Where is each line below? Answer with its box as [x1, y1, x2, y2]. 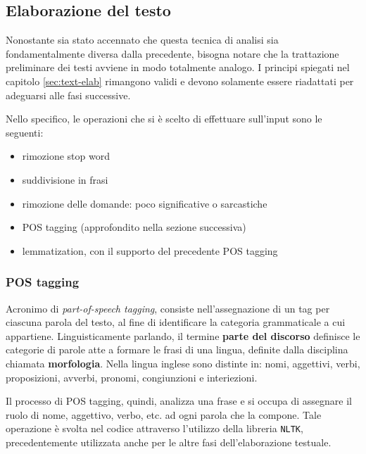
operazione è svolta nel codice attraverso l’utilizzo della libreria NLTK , [6, 421, 303, 436]
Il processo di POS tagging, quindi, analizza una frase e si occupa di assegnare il [6, 393, 352, 408]
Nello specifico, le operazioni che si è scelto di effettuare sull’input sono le [6, 111, 322, 126]
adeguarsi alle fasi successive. [6, 87, 131, 102]
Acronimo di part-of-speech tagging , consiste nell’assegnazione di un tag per [6, 301, 330, 315]
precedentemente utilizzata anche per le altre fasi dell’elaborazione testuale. [6, 434, 332, 449]
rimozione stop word [22, 149, 111, 163]
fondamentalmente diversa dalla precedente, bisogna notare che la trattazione [6, 46, 339, 61]
